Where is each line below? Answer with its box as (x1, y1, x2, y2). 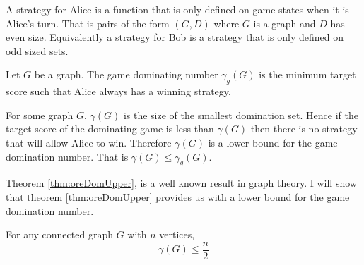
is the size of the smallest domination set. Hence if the (123, 107, 358, 122)
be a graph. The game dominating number (34, 67, 218, 82)
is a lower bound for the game (208, 135, 338, 149)
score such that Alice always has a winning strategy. (6, 84, 231, 99)
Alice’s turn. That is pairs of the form (6, 16, 170, 30)
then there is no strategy (250, 121, 358, 136)
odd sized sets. (6, 43, 69, 58)
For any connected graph (6, 227, 113, 242)
